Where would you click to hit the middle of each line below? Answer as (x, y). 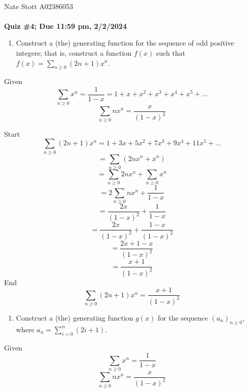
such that (171, 52)
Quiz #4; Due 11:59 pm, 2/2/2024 (65, 26)
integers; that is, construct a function (74, 52)
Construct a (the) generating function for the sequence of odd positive (125, 43)
